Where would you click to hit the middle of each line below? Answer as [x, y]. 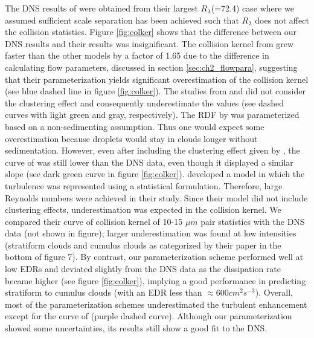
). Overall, [274, 292]
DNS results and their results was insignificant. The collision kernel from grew [149, 43]
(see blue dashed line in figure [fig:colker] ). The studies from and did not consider [155, 91]
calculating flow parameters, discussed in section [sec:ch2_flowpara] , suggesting [151, 67]
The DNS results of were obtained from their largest [101, 8]
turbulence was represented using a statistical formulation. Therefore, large [144, 185]
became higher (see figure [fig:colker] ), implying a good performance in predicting [155, 280]
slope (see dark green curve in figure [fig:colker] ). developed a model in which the [155, 174]
